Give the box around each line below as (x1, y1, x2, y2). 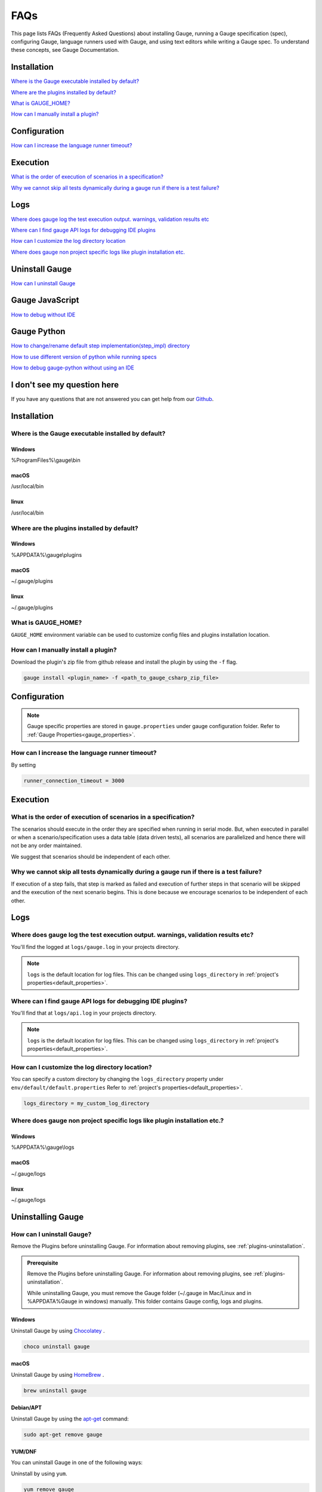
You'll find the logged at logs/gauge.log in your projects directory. (11, 943, 180, 950)
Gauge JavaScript (11, 295, 79, 306)
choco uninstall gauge (23, 1343, 90, 1350)
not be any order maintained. (11, 842, 82, 849)
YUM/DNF (11, 1448, 37, 1456)
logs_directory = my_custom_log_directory (23, 1100, 150, 1106)
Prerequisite (27, 1259, 58, 1266)
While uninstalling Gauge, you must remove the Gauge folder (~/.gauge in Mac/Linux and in (27, 1289, 252, 1296)
